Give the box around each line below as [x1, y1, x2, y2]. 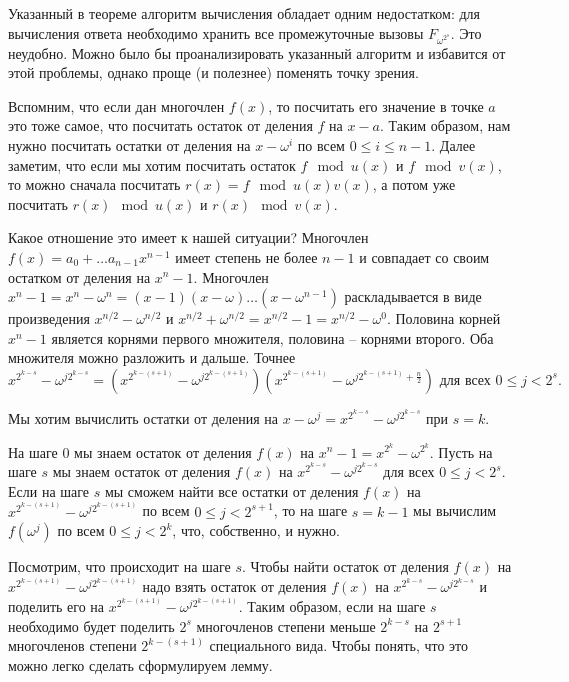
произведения [8, 308, 90, 329]
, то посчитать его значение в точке [268, 95, 484, 116]
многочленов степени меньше [196, 615, 376, 636]
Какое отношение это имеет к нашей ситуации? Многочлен [8, 227, 369, 248]
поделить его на [8, 596, 105, 617]
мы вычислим [413, 500, 497, 521]
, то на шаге [273, 500, 348, 521]
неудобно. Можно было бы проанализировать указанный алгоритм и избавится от [8, 42, 506, 63]
